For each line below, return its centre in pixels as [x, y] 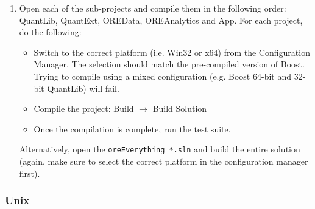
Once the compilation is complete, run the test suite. [132, 128]
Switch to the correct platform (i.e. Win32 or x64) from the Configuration [172, 52]
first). [30, 173]
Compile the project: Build [84, 108]
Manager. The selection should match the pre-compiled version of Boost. [169, 64]
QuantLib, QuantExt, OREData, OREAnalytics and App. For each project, [161, 20]
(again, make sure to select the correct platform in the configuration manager [164, 161]
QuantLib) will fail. [83, 88]
